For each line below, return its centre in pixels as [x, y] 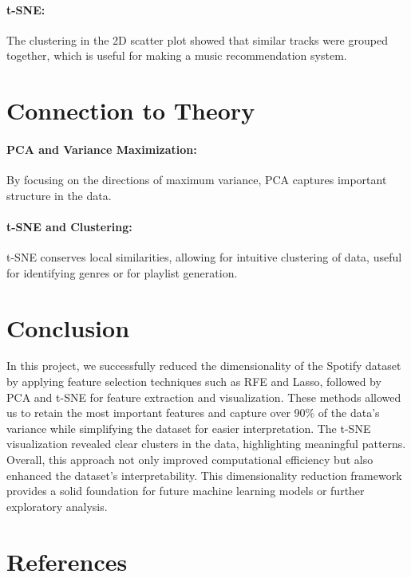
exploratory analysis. [57, 506]
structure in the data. [59, 195]
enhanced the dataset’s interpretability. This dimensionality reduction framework [204, 475]
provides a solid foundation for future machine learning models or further [186, 491]
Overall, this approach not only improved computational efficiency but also [190, 460]
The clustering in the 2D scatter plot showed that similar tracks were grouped [197, 39]
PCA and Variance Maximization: [102, 149]
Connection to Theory [131, 110]
